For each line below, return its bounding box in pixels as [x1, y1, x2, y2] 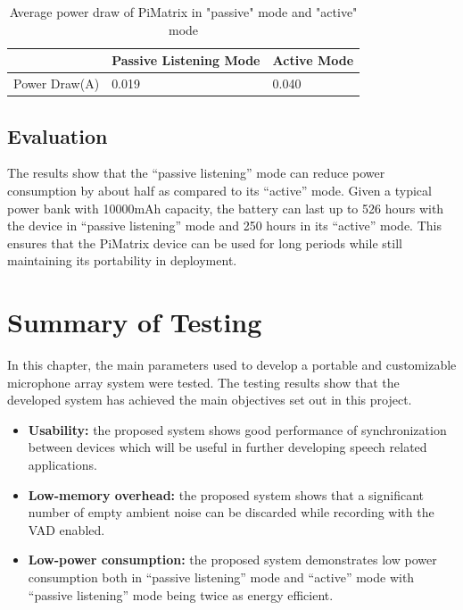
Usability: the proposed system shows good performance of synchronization [28, 420, 447, 439]
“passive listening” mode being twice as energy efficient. [28, 585, 334, 604]
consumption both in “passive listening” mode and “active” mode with [28, 567, 415, 586]
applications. [28, 455, 97, 473]
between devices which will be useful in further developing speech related [28, 438, 427, 456]
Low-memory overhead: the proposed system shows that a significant [28, 485, 424, 504]
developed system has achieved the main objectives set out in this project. [7, 390, 412, 409]
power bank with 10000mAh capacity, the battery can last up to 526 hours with [7, 198, 444, 217]
